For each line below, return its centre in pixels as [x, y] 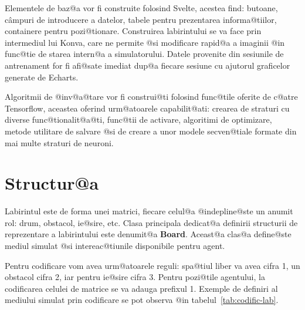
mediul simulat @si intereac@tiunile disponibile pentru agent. [115, 246]
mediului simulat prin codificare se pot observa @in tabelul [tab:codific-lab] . [142, 300]
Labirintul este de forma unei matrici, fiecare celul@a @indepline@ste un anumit [149, 211]
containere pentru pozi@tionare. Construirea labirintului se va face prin [133, 31]
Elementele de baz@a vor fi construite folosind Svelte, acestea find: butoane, [141, 8]
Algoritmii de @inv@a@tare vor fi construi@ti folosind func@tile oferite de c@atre [151, 97]
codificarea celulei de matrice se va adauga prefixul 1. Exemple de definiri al [141, 288]
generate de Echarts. [42, 77]
